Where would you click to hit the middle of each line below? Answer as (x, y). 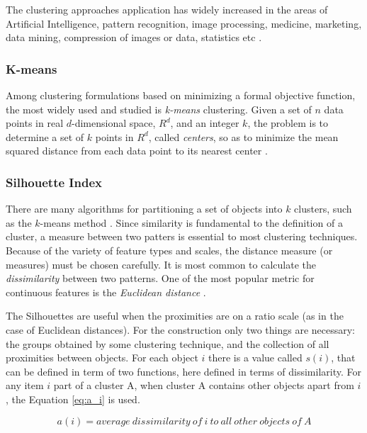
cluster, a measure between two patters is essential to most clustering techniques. (182, 236)
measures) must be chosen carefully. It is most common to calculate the (161, 264)
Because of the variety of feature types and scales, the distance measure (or (169, 250)
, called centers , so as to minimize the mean (243, 136)
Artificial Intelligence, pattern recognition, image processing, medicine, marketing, (184, 23)
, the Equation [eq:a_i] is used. (73, 399)
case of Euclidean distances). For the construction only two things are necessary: (181, 329)
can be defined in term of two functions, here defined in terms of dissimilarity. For (183, 371)
